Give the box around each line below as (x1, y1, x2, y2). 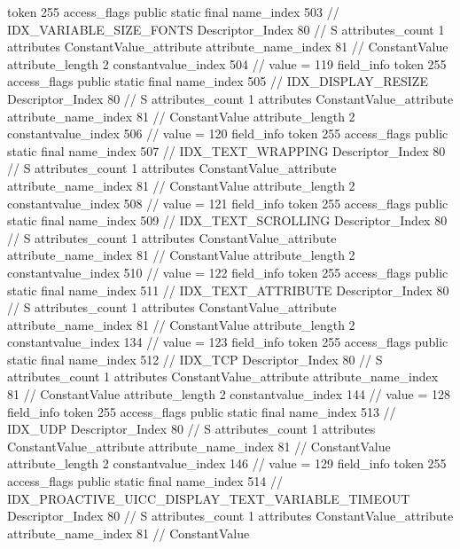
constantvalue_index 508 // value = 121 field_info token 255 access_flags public (7, 193, 448, 212)
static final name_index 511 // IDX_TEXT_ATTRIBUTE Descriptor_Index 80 (7, 280, 449, 299)
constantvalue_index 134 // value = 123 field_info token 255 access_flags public (7, 333, 448, 351)
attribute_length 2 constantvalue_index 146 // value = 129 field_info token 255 (7, 454, 447, 473)
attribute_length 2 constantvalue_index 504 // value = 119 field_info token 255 (7, 54, 447, 73)
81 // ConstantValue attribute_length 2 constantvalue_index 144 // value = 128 (7, 385, 450, 404)
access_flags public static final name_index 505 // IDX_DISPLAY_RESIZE (7, 72, 428, 90)
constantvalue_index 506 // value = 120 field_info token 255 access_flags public (7, 124, 448, 143)
